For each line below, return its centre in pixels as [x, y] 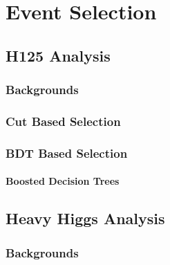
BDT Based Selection [67, 153]
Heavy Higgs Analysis [85, 218]
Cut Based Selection [63, 121]
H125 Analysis [58, 55]
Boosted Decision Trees [63, 181]
